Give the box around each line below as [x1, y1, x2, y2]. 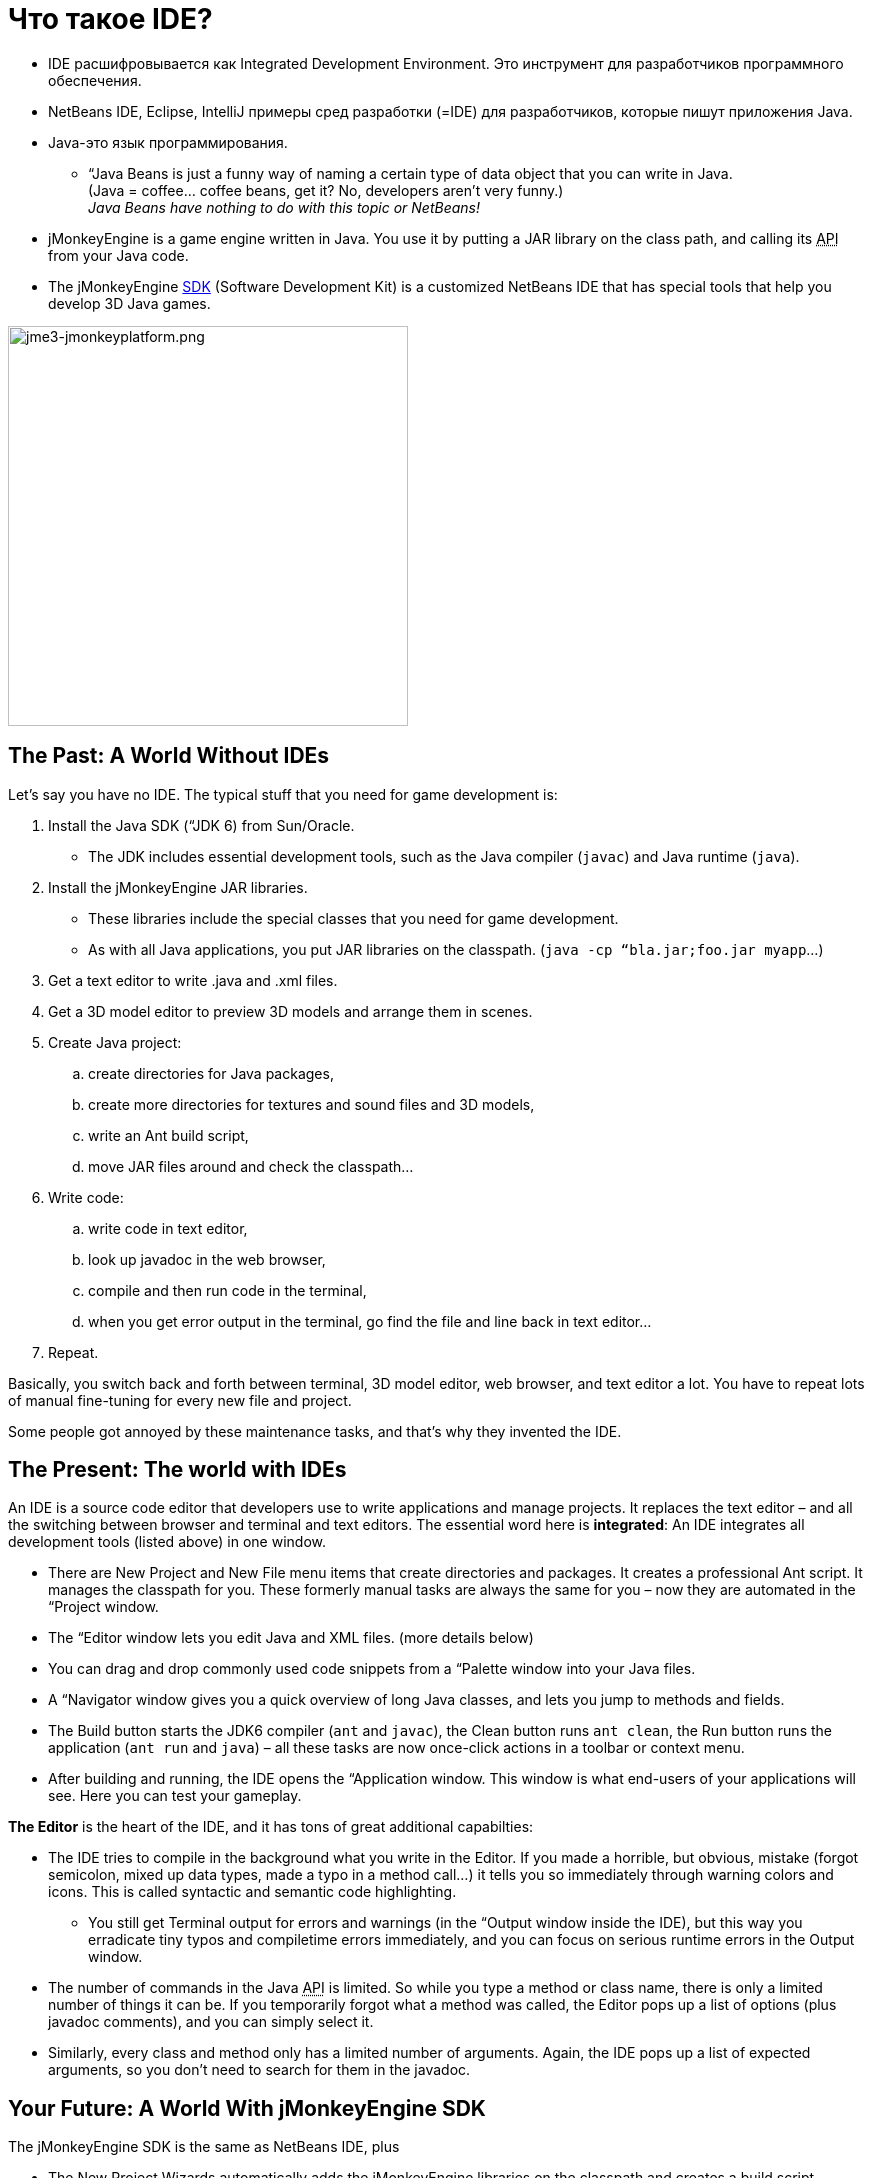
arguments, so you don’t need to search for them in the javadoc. [48, 2061, 471, 2079]
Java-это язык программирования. [48, 133, 288, 151]
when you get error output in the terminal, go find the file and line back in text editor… [88, 1312, 652, 1330]
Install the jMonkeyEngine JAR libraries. [48, 878, 308, 896]
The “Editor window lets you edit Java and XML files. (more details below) [48, 1629, 534, 1647]
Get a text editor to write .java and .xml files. [48, 971, 338, 989]
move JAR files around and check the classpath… [88, 1157, 414, 1175]
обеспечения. [48, 71, 142, 89]
